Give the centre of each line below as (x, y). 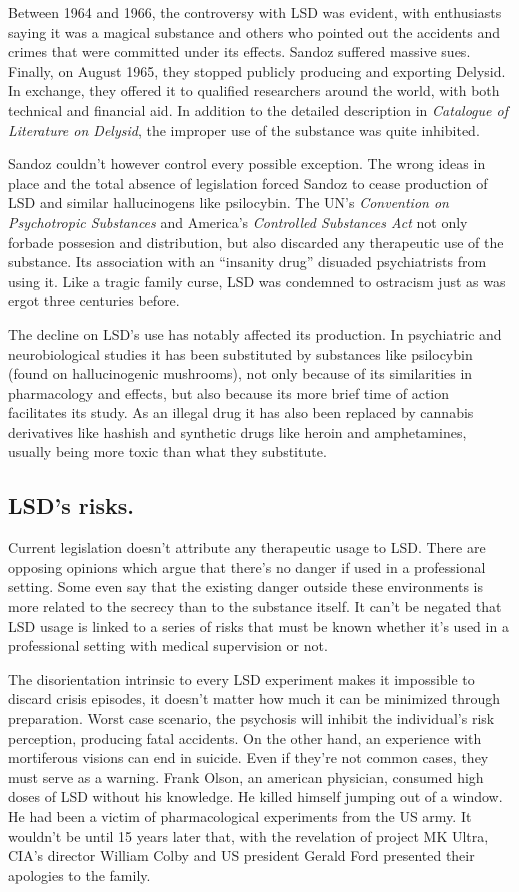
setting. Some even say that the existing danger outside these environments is (246, 586)
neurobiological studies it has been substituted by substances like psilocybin (240, 353)
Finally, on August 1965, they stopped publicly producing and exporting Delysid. (257, 70)
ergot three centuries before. (94, 300)
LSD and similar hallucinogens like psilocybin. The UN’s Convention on (228, 202)
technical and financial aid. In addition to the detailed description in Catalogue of (258, 109)
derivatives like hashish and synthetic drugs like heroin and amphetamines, (237, 431)
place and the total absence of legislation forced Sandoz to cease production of (248, 182)
